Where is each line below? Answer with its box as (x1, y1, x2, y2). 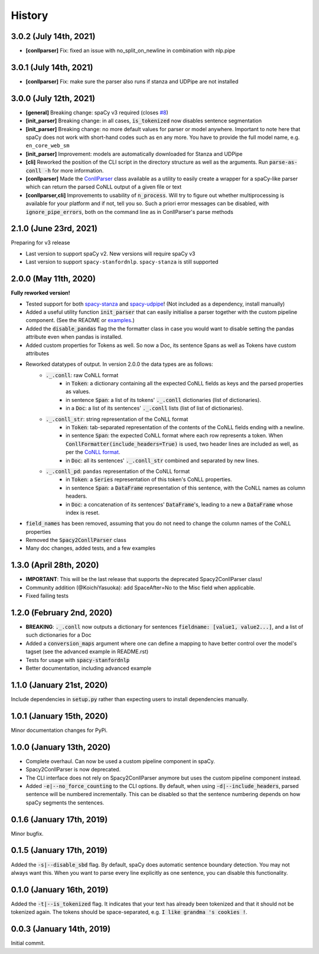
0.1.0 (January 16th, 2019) (11, 884, 109, 895)
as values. (66, 388, 91, 395)
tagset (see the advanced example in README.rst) (25, 648, 149, 656)
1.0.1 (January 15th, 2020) (11, 711, 109, 721)
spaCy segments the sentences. (25, 799, 105, 806)
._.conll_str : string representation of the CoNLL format (45, 416, 188, 423)
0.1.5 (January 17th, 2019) (11, 845, 108, 855)
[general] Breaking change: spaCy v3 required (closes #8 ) (25, 109, 168, 116)
